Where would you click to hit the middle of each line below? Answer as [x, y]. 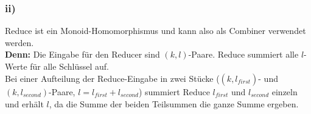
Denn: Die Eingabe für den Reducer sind [82, 54]
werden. [19, 42]
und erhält [24, 104]
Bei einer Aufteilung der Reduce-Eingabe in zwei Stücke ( [112, 78]
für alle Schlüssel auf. [69, 66]
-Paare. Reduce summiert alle [243, 54]
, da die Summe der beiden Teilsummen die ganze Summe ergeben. [174, 104]
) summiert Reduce [174, 91]
